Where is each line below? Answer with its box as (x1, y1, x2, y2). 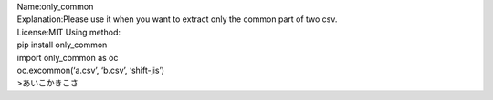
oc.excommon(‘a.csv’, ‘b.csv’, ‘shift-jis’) (16, 65, 164, 75)
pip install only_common (16, 39, 108, 50)
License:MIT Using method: (16, 26, 121, 37)
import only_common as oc (16, 52, 119, 63)
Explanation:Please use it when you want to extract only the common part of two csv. (16, 14, 338, 25)
